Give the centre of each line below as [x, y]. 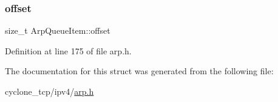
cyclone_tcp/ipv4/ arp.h [49, 91]
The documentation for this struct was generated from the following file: [139, 71]
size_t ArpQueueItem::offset [58, 30]
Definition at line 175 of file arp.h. [68, 50]
